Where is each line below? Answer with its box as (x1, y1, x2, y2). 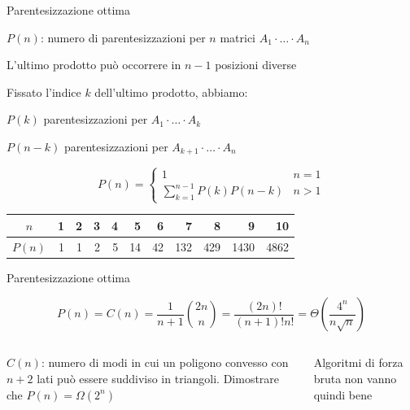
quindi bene (313, 386, 373, 403)
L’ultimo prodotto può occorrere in (7, 56, 181, 73)
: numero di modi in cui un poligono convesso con (41, 354, 289, 371)
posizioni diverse (215, 56, 297, 73)
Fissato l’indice (7, 83, 81, 100)
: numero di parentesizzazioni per (40, 28, 206, 46)
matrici (220, 28, 256, 46)
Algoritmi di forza (313, 354, 403, 371)
